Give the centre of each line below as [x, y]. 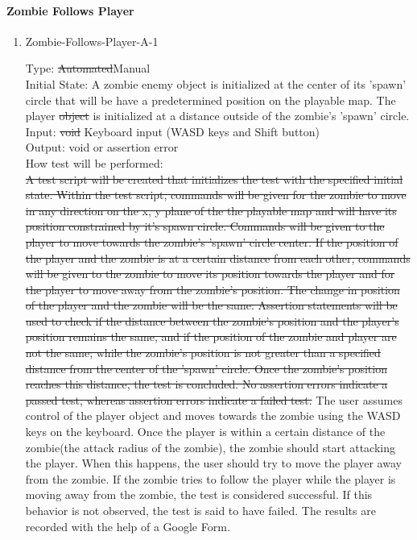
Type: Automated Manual [88, 68]
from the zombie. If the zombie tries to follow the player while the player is [211, 478]
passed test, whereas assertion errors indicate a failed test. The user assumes [214, 399]
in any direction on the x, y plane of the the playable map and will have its [211, 210]
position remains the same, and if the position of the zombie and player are [211, 336]
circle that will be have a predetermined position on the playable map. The [211, 100]
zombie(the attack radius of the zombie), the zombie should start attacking [210, 447]
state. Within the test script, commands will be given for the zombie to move [216, 195]
